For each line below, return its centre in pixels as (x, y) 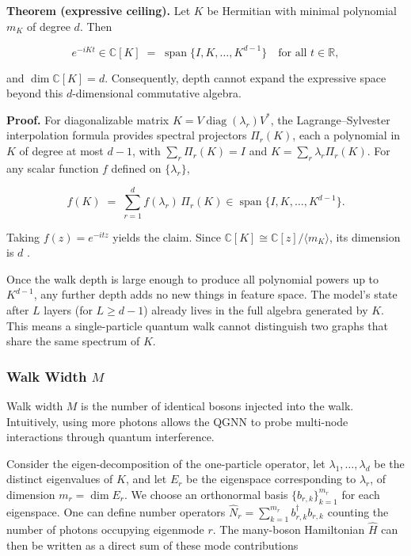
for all (293, 53)
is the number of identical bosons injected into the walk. (217, 405)
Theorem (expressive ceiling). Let (99, 10)
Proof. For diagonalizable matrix (88, 119)
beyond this (35, 93)
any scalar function (53, 168)
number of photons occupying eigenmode (105, 529)
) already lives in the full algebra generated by (256, 309)
